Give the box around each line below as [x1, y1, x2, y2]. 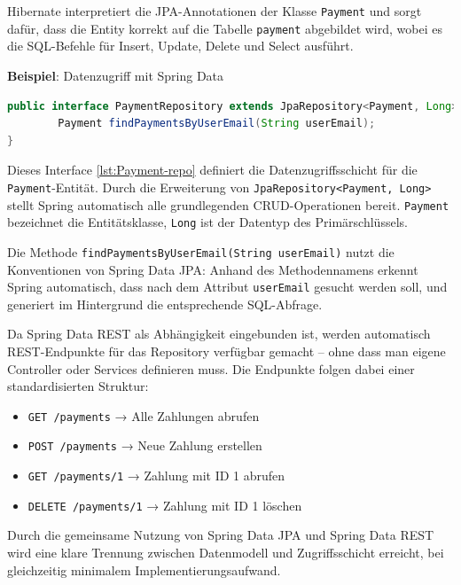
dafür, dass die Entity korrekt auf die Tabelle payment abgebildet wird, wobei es [7, 19, 442, 37]
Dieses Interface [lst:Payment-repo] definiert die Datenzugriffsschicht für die [7, 160, 418, 179]
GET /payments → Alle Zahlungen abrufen [27, 406, 260, 425]
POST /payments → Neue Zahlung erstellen [27, 436, 262, 455]
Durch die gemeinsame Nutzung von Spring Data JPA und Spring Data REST [7, 526, 434, 544]
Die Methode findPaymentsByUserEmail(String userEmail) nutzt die [7, 242, 395, 261]
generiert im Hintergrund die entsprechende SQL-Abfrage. [7, 294, 323, 313]
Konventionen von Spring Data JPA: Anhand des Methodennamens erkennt [7, 260, 418, 278]
